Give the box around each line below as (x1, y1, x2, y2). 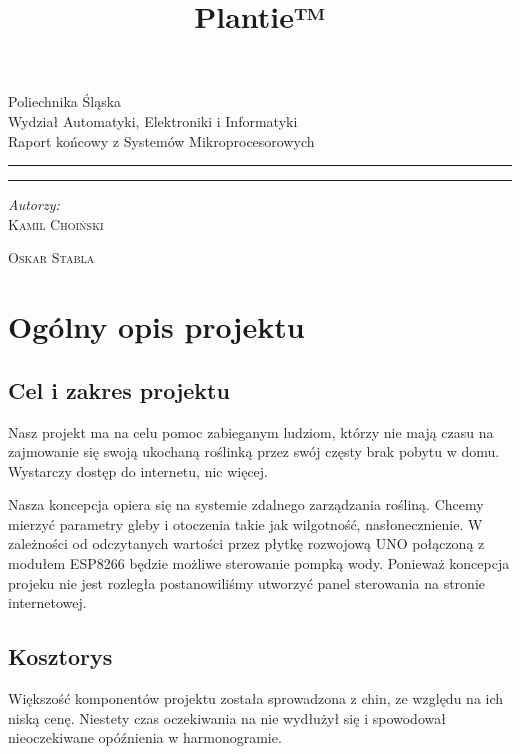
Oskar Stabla (8, 247, 95, 268)
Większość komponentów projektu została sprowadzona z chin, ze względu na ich (8, 688, 504, 709)
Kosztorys (8, 641, 113, 672)
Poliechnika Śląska (8, 91, 122, 112)
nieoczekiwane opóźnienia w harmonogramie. (8, 727, 282, 748)
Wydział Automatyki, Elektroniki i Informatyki (8, 110, 298, 131)
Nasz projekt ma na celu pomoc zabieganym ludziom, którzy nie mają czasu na (8, 421, 494, 442)
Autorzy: (8, 194, 60, 215)
